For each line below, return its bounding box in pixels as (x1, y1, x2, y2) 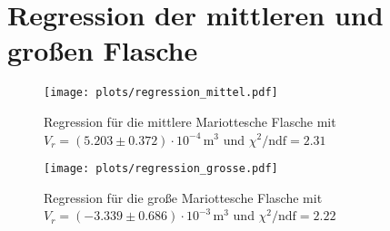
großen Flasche (7, 32, 198, 69)
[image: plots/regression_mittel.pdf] (44, 86, 278, 100)
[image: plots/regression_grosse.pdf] (44, 162, 278, 176)
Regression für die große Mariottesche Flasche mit (44, 188, 323, 207)
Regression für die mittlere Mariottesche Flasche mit (44, 111, 336, 130)
